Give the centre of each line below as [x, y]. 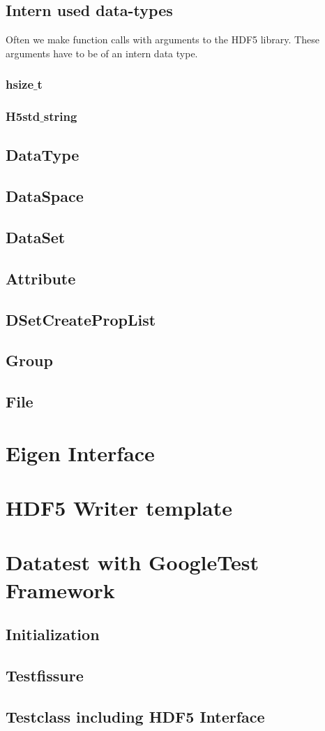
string [60, 116]
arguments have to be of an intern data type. [102, 53]
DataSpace [45, 196]
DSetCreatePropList [81, 319]
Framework [60, 589]
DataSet [36, 237]
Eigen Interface [80, 453]
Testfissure [45, 675]
